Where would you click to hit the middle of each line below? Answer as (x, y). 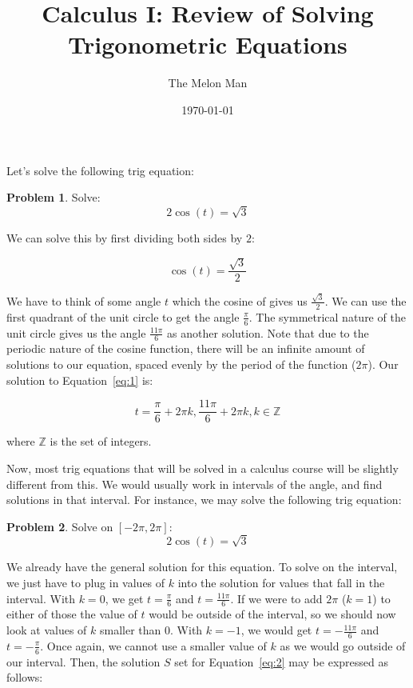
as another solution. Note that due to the (268, 332)
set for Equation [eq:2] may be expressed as (281, 661)
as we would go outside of (343, 645)
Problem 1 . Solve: (54, 197)
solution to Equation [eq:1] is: (80, 380)
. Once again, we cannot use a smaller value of (153, 645)
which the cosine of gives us (240, 300)
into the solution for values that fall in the (281, 583)
